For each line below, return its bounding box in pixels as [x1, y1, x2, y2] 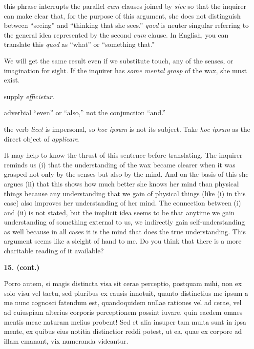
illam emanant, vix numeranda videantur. [4, 335, 128, 346]
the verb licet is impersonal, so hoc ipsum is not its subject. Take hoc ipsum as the [4, 123, 250, 134]
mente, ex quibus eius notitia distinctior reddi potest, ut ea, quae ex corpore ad [4, 326, 242, 336]
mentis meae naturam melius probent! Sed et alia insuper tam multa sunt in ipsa [4, 316, 246, 327]
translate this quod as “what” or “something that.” [4, 39, 155, 49]
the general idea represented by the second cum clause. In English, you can [4, 29, 229, 40]
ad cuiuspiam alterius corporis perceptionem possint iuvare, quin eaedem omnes [4, 307, 243, 317]
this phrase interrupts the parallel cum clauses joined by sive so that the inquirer [4, 1, 246, 11]
